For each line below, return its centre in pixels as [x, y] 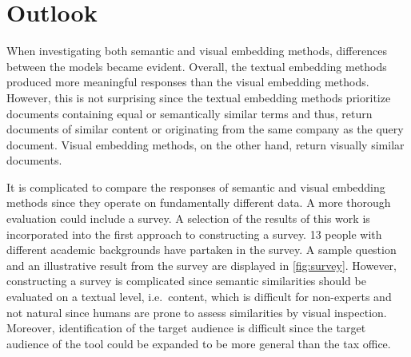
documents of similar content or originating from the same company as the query [205, 129]
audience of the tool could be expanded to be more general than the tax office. [199, 343]
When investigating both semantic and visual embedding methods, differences [197, 51]
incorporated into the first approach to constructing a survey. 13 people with [194, 234]
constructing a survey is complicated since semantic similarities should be [186, 281]
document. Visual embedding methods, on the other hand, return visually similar [205, 144]
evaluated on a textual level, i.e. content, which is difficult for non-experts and [199, 297]
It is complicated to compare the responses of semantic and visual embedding [196, 186]
